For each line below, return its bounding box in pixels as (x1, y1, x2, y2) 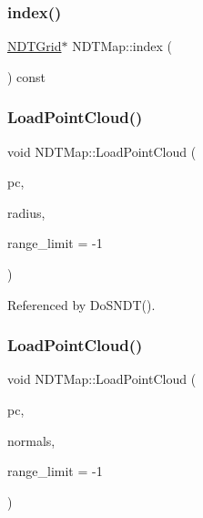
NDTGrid (7, 36, 62, 56)
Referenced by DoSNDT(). (7, 295, 156, 314)
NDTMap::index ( (72, 36, 173, 56)
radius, (7, 202, 46, 222)
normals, (7, 430, 56, 450)
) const (7, 67, 46, 86)
